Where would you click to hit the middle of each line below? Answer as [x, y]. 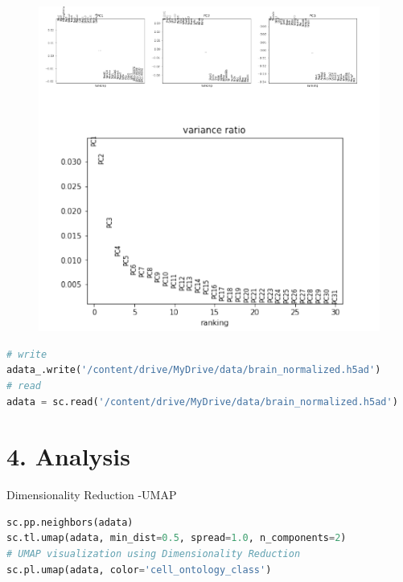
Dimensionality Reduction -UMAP [92, 495]
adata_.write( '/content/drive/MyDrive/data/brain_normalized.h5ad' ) [194, 370]
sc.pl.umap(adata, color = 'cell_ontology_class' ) [139, 570]
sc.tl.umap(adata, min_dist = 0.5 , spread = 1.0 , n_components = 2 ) [177, 538]
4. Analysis [68, 456]
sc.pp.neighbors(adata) [70, 522]
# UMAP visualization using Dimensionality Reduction [154, 554]
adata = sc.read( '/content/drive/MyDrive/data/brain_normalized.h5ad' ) [202, 402]
